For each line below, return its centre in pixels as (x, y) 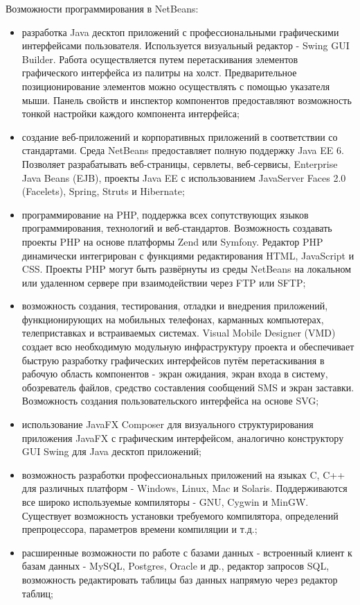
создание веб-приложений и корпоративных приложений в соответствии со (180, 136)
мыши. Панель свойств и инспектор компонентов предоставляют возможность (187, 100)
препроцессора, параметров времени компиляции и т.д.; (139, 529)
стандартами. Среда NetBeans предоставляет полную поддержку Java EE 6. (183, 150)
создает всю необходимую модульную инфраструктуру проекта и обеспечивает (188, 347)
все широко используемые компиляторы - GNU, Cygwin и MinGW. (165, 502)
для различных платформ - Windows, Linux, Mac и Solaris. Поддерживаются (184, 488)
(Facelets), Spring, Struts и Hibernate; (103, 191)
